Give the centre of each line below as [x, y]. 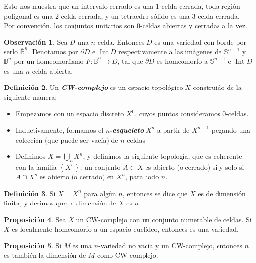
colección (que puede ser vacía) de [67, 139]
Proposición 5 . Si [33, 245]
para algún [100, 193]
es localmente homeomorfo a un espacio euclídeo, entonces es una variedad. [125, 229]
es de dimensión [222, 193]
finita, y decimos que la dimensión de [60, 203]
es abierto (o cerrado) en [77, 176]
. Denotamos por [53, 51]
